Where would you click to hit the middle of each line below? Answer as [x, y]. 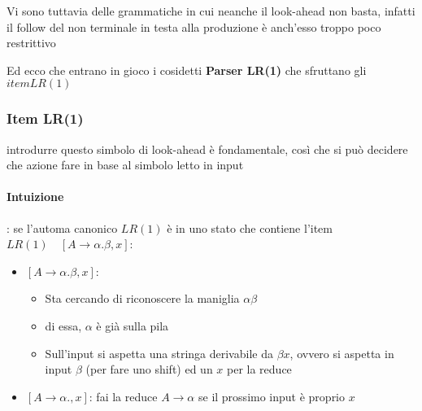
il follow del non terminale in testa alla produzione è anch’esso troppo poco [194, 26]
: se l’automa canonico [62, 227]
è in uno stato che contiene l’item [250, 227]
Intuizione [35, 197]
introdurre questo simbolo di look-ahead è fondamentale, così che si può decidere [207, 149]
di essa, [63, 325]
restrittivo [31, 43]
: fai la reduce [123, 396]
